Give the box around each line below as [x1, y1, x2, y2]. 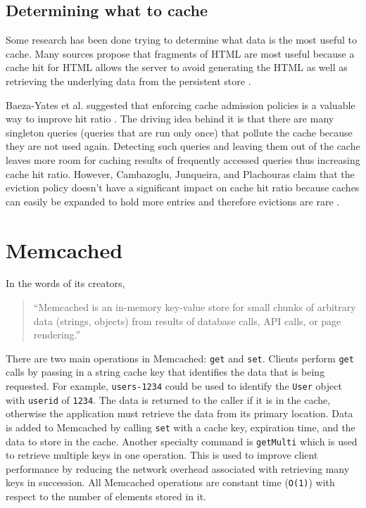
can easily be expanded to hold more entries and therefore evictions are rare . [6, 193, 340, 208]
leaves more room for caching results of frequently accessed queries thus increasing [6, 152, 360, 167]
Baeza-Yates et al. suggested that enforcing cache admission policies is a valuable [6, 97, 355, 112]
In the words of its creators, [6, 276, 125, 291]
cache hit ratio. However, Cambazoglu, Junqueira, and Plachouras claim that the [6, 166, 355, 181]
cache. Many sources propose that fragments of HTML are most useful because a [6, 46, 355, 61]
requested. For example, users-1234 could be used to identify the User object [6, 379, 342, 393]
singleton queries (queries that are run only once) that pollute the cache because [6, 125, 353, 139]
